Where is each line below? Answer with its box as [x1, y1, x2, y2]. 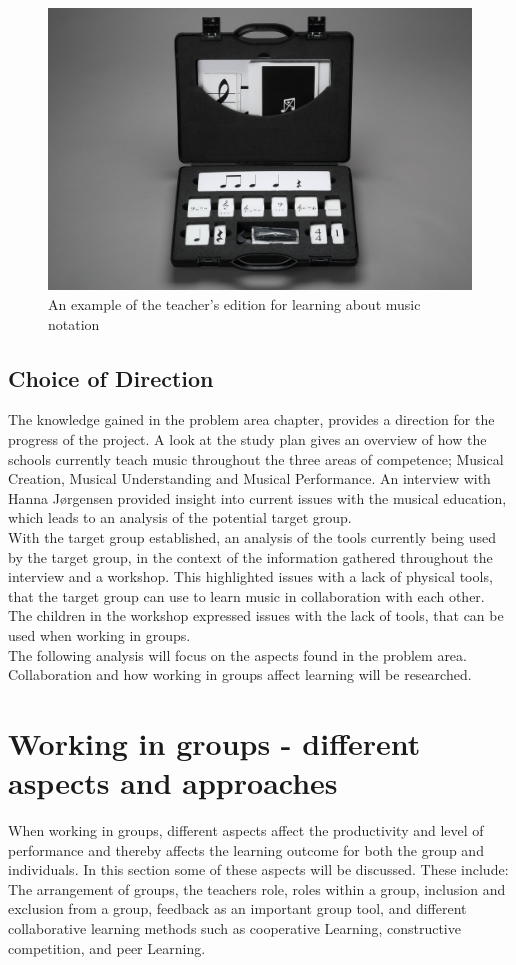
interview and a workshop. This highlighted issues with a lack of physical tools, [8, 566, 493, 587]
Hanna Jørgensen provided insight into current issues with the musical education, [8, 487, 507, 508]
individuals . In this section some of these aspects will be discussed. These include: [8, 859, 509, 880]
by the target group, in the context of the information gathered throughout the [8, 546, 493, 567]
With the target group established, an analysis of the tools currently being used [8, 526, 496, 547]
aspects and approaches [8, 762, 338, 803]
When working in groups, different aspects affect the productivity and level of [8, 820, 484, 840]
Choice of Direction [8, 362, 214, 393]
